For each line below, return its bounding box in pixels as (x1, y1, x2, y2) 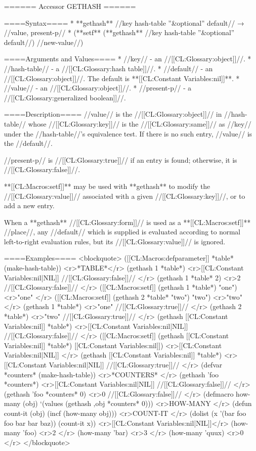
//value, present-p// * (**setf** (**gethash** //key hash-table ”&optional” (4, 27, 235, 38)
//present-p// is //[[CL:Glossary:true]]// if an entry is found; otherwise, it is (4, 154, 237, 165)
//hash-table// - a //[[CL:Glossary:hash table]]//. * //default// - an (4, 63, 213, 73)
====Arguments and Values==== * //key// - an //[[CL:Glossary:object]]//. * (4, 53, 252, 64)
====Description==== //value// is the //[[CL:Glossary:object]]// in (4, 109, 222, 119)
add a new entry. (4, 200, 55, 211)
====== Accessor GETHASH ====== (4, 1, 136, 11)
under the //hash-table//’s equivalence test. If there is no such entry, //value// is (4, 128, 252, 138)
